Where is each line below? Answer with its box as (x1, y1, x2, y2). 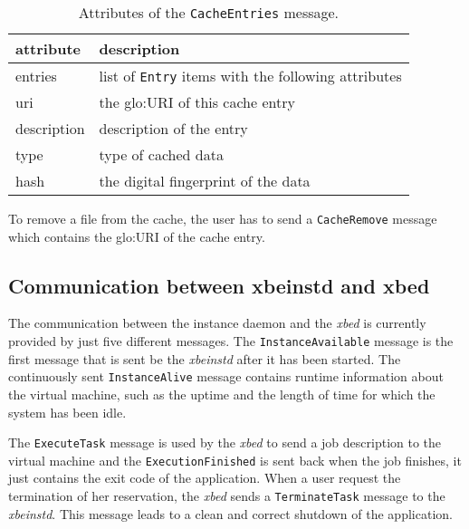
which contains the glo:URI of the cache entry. (8, 226, 265, 245)
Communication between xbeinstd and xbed (8, 271, 430, 299)
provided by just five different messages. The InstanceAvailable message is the (8, 332, 454, 351)
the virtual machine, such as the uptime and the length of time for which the (8, 384, 435, 403)
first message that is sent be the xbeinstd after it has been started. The (8, 349, 401, 368)
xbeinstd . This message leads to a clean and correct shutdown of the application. (8, 504, 453, 523)
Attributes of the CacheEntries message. (78, 2, 340, 23)
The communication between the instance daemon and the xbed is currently (8, 313, 426, 332)
